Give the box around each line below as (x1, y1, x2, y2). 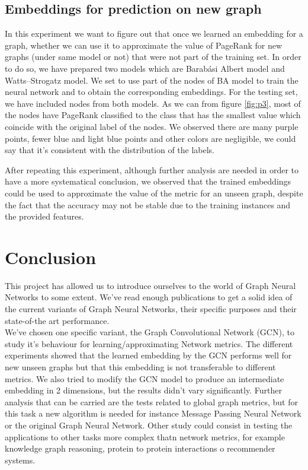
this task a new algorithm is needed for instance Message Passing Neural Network (5, 407, 301, 420)
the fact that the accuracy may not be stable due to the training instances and (5, 198, 291, 211)
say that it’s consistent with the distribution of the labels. (5, 144, 215, 156)
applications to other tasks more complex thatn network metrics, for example (5, 430, 285, 443)
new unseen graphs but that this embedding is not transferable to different (5, 360, 276, 373)
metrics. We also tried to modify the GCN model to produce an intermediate (5, 372, 284, 385)
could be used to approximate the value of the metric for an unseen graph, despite (5, 186, 303, 199)
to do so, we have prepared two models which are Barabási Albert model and (5, 62, 285, 74)
